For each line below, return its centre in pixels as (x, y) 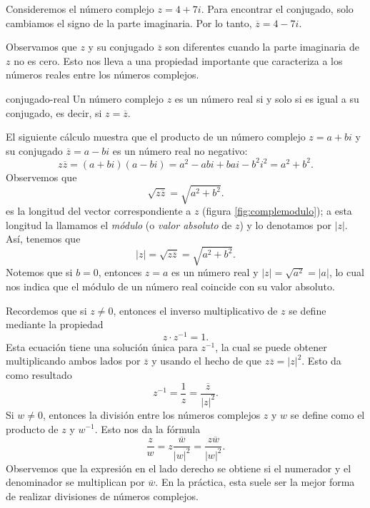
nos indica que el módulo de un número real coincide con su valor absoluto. (170, 286)
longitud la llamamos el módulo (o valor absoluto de (119, 224)
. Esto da (321, 361)
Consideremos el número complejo (80, 9)
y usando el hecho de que (206, 361)
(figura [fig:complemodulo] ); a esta (277, 210)
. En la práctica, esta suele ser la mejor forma (255, 482)
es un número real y (215, 272)
